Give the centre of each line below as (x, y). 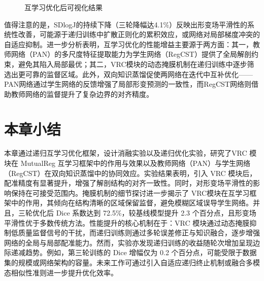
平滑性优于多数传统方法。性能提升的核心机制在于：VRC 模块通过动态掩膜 (127, 222)
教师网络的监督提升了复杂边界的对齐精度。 (82, 94)
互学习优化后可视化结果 (63, 7)
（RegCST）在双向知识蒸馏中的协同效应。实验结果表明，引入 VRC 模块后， (130, 173)
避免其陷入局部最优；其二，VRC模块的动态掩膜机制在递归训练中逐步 (133, 64)
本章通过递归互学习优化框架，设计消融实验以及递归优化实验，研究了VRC (126, 153)
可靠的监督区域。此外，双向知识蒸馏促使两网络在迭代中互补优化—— (139, 74)
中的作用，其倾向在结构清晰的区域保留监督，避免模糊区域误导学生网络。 (132, 203)
